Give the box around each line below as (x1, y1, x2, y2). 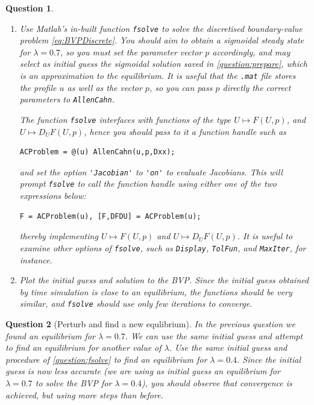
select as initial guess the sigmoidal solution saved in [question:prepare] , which (19, 57, 307, 70)
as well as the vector (67, 81, 142, 93)
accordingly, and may (212, 45, 290, 58)
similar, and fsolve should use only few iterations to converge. (19, 297, 253, 310)
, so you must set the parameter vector (60, 45, 203, 58)
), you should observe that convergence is (142, 376, 292, 389)
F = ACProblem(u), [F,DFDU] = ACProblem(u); (19, 212, 201, 221)
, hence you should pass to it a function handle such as (84, 125, 286, 137)
